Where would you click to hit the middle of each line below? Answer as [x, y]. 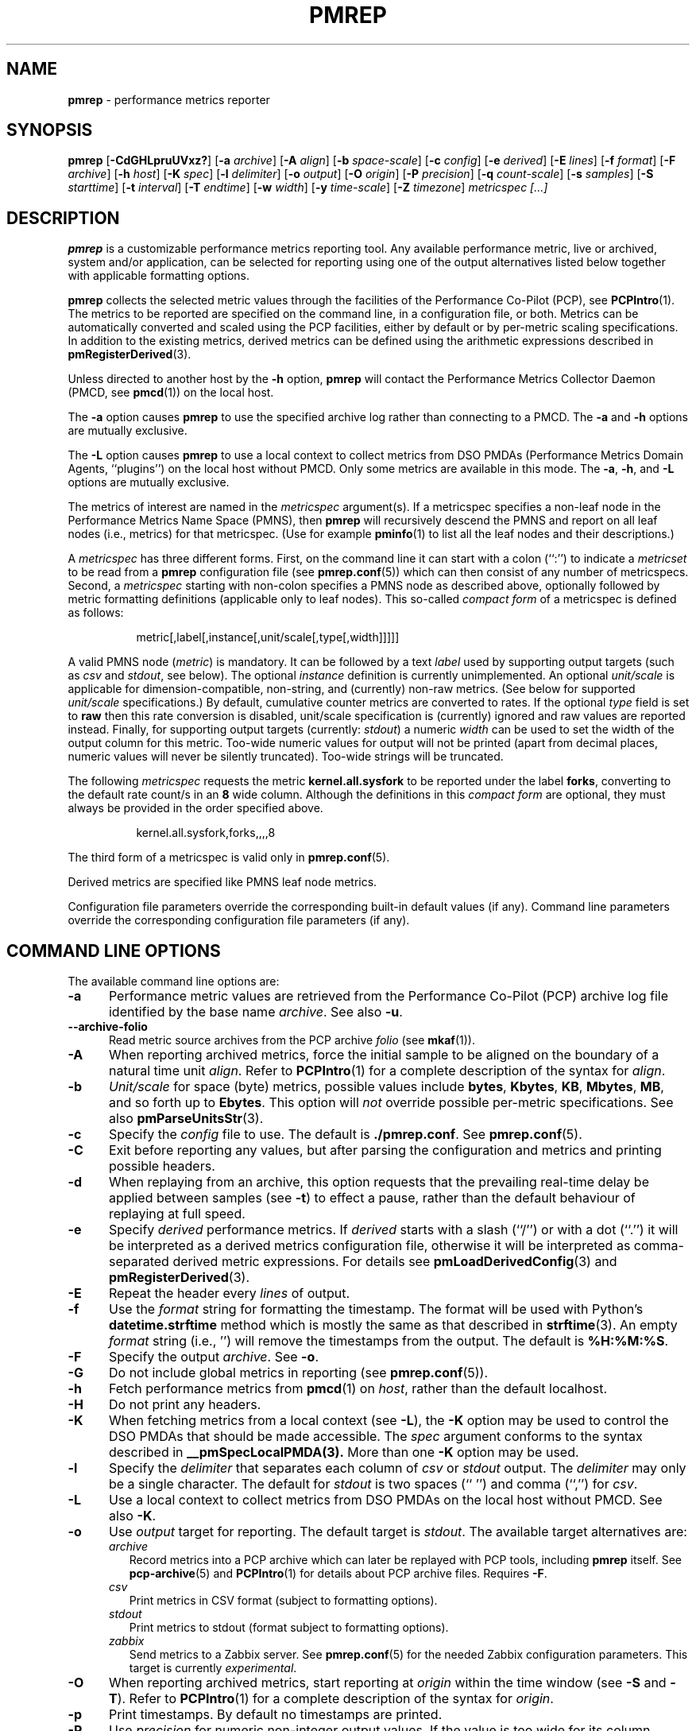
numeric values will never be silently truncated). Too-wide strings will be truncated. [286, 757]
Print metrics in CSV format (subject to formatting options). [283, 1601]
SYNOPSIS [50, 130]
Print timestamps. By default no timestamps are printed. [275, 1715]
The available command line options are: [174, 982]
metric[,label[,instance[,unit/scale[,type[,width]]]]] [268, 637]
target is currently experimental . [213, 1668]
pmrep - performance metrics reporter [169, 99]
